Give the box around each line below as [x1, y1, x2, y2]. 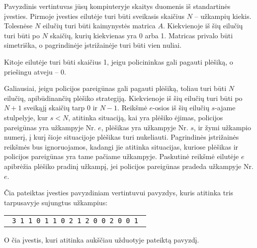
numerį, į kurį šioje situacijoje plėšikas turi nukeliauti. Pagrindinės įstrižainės [4, 132, 239, 142]
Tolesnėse [4, 20, 33, 31]
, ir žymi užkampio [193, 122, 251, 132]
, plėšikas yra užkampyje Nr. [101, 122, 188, 132]
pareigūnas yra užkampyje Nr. [4, 122, 96, 132]
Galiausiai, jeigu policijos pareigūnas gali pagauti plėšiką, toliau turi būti [4, 83, 227, 93]
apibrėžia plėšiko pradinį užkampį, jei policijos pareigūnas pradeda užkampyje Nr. [4, 161, 254, 171]
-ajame [215, 102, 236, 113]
